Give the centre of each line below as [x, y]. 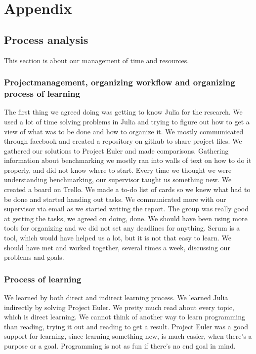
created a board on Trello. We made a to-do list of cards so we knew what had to [127, 189]
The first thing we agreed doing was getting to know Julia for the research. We [123, 112]
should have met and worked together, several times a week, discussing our [117, 247]
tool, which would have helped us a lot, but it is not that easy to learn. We [118, 238]
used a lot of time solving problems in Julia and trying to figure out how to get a [127, 121]
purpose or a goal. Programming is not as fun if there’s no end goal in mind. [120, 346]
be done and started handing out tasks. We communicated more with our [115, 199]
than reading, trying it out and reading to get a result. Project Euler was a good [126, 326]
